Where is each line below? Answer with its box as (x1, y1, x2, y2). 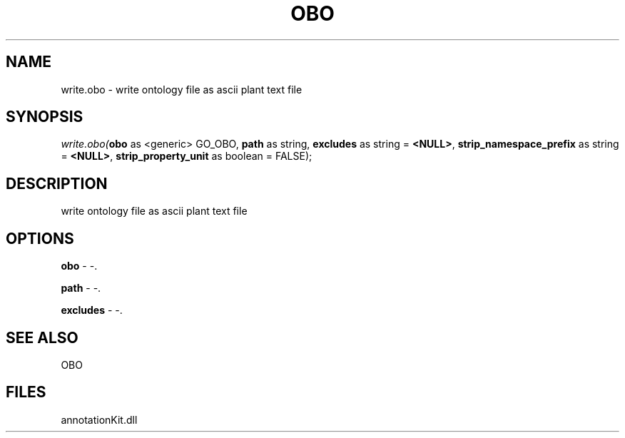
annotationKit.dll (61, 413, 138, 426)
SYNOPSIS (6, 108, 83, 126)
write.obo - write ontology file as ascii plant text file (61, 83, 303, 96)
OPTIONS (6, 229, 74, 248)
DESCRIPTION (6, 174, 108, 193)
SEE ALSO (6, 328, 78, 347)
